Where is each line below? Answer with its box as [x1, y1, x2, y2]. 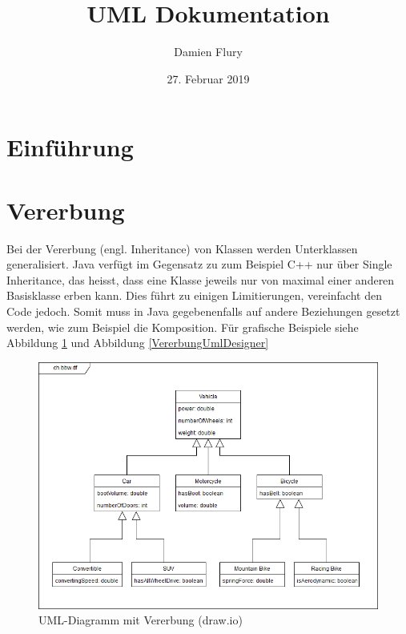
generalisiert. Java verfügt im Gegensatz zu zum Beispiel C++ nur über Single [6, 256, 392, 273]
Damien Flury [174, 43, 243, 60]
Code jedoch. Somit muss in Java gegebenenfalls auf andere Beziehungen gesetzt [6, 303, 400, 319]
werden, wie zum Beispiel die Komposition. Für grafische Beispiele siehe [6, 318, 359, 335]
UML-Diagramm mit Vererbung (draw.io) [38, 612, 243, 628]
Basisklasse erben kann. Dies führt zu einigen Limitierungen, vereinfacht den [6, 287, 382, 304]
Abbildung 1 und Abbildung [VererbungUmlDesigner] [6, 334, 269, 351]
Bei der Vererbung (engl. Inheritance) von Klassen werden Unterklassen [6, 240, 358, 256]
